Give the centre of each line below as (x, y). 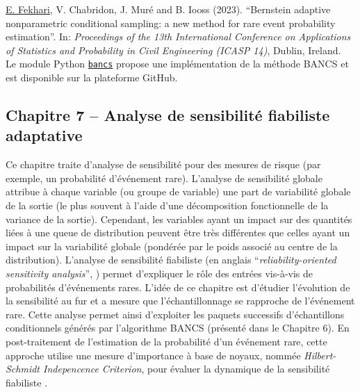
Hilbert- (320, 355)
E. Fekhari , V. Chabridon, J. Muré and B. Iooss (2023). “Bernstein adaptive (168, 9)
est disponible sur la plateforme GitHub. (92, 77)
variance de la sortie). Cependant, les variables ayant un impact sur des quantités (179, 219)
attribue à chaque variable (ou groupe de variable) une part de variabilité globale (178, 191)
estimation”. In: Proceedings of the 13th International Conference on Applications (178, 36)
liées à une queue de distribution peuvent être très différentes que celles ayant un (178, 232)
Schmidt (23, 369)
